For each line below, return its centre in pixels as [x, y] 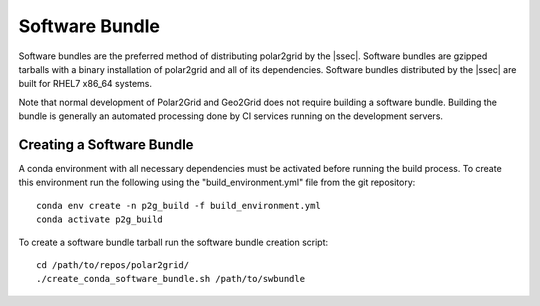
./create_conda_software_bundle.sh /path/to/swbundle [170, 279]
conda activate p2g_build [100, 219]
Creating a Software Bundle [106, 144]
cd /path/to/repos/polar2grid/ [113, 264]
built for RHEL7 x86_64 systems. [85, 84]
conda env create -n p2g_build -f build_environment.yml [179, 205]
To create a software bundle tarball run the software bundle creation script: [173, 242]
